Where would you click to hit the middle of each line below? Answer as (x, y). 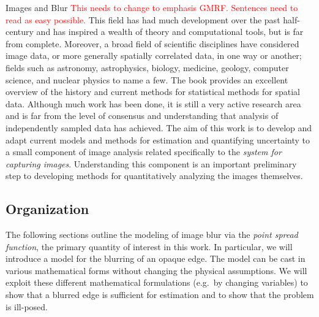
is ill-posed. (27, 306)
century (20, 32)
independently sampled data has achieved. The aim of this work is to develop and (159, 127)
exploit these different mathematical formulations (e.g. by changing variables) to (157, 282)
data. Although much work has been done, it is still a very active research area (153, 103)
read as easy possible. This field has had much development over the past (143, 19)
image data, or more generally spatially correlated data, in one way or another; (154, 55)
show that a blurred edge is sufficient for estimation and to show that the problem (160, 295)
